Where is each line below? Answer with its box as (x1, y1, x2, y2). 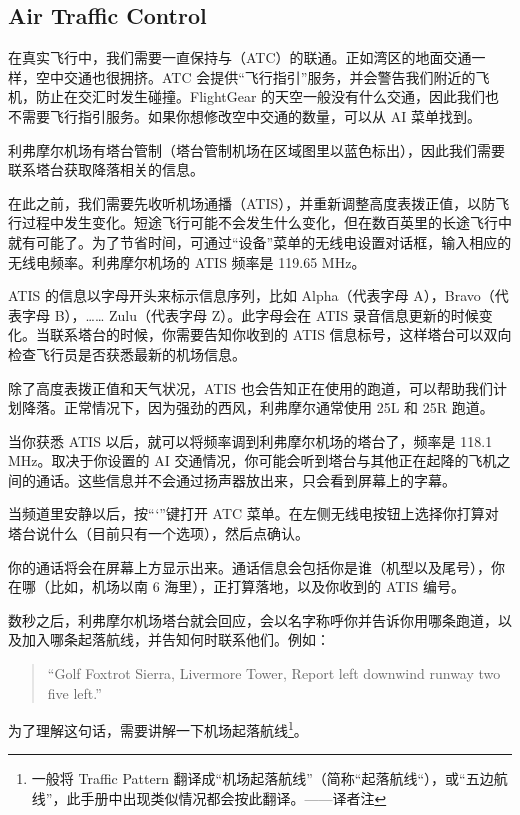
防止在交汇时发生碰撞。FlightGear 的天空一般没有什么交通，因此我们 (35, 86, 486, 107)
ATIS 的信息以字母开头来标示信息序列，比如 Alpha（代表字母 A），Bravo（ (8, 285, 495, 306)
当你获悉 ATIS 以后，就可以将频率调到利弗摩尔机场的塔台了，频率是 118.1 (8, 430, 493, 451)
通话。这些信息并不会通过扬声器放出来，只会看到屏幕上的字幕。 (35, 469, 456, 490)
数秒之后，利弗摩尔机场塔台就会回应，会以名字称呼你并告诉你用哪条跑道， (8, 609, 498, 630)
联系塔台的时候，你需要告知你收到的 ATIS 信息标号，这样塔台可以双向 (49, 324, 512, 345)
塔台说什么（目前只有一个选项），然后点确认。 (8, 523, 309, 544)
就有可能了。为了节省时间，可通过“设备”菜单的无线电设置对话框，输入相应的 (8, 231, 512, 252)
